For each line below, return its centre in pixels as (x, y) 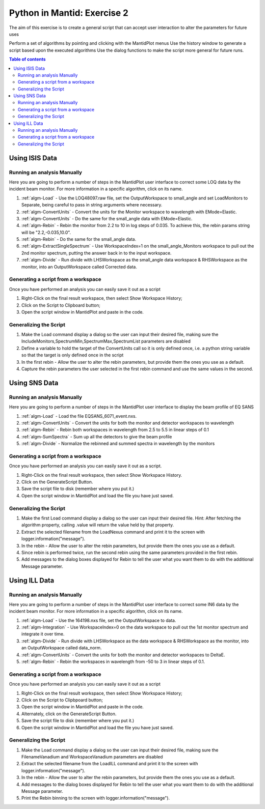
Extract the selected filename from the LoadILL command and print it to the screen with (110, 764)
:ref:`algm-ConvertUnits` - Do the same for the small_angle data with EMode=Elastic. (107, 218)
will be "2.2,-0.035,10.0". (46, 232)
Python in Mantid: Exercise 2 (69, 13)
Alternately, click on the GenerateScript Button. (69, 714)
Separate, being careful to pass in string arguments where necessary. (92, 205)
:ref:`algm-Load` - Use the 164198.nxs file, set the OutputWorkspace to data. (99, 620)
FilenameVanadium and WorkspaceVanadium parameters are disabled (92, 757)
